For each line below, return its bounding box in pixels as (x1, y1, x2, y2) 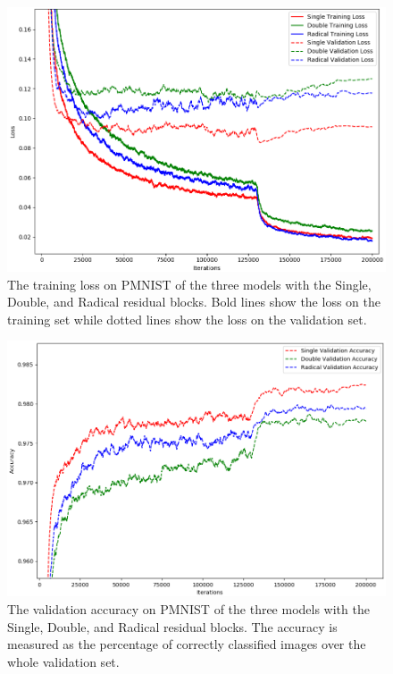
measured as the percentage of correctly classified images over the (7, 635, 366, 653)
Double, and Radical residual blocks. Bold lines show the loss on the (7, 292, 380, 311)
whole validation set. (7, 652, 120, 670)
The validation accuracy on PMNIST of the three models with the (7, 599, 370, 618)
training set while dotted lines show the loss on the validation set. (7, 309, 367, 328)
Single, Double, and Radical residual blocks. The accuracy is (7, 617, 338, 636)
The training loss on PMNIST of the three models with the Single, (7, 274, 372, 293)
